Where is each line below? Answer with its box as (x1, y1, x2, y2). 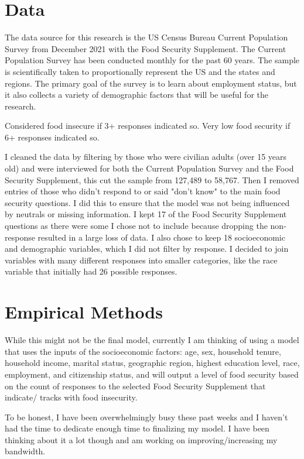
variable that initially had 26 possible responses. (5, 265, 177, 278)
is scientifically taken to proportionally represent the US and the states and (5, 65, 275, 77)
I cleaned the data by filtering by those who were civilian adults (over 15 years (5, 150, 287, 163)
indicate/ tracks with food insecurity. (5, 391, 138, 403)
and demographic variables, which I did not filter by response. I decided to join (5, 242, 289, 255)
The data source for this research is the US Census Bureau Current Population (5, 31, 288, 43)
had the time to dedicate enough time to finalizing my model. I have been (5, 422, 269, 434)
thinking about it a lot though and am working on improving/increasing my (5, 433, 278, 446)
